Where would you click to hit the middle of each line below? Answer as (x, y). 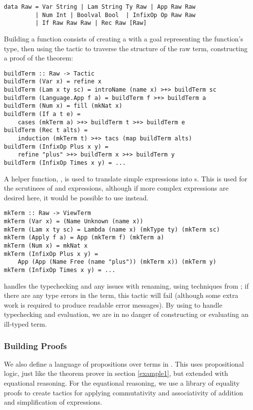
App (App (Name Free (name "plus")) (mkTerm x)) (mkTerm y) (117, 262)
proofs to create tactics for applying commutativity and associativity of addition (124, 392)
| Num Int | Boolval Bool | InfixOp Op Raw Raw (115, 15)
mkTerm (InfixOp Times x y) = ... (60, 270)
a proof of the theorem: (39, 58)
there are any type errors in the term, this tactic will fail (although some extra (121, 295)
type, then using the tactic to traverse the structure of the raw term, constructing (126, 48)
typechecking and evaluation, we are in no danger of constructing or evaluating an (126, 314)
